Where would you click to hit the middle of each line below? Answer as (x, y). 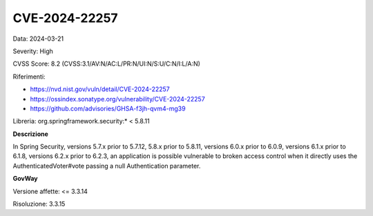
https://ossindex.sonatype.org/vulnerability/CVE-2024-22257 (117, 99)
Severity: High (33, 51)
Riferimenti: (29, 77)
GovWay (25, 179)
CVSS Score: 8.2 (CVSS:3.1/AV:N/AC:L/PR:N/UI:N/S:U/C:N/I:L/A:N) (106, 64)
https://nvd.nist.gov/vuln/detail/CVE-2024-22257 (100, 89)
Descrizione (30, 134)
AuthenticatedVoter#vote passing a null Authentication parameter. (107, 166)
